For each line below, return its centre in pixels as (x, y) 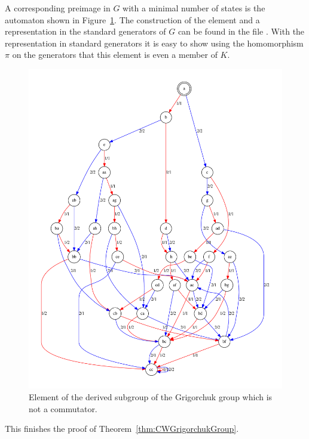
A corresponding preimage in (58, 8)
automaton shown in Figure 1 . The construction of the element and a (132, 19)
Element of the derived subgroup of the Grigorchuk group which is (151, 396)
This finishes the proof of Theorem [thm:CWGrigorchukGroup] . (122, 429)
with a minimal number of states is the (194, 8)
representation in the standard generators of (85, 31)
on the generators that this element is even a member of (115, 55)
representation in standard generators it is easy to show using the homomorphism (154, 43)
